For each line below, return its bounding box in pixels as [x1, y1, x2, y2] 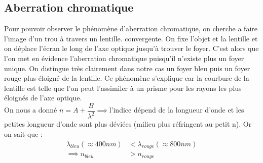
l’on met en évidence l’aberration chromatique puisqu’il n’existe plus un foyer [4, 52, 244, 63]
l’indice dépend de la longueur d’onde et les [109, 104, 244, 115]
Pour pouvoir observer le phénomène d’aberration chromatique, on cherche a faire [4, 23, 257, 34]
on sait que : [4, 128, 43, 139]
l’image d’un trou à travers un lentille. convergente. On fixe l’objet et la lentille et [4, 33, 258, 43]
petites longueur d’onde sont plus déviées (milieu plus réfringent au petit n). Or [4, 119, 252, 129]
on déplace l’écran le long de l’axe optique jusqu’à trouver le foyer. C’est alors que [4, 43, 259, 53]
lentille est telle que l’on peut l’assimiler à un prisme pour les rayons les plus [4, 82, 242, 93]
